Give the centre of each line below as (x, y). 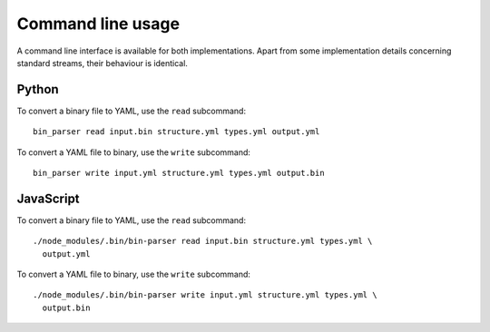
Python (38, 89)
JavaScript (49, 198)
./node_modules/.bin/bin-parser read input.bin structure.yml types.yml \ (203, 241)
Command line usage (98, 24)
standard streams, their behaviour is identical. (102, 63)
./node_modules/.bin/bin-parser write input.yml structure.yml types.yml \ (205, 295)
